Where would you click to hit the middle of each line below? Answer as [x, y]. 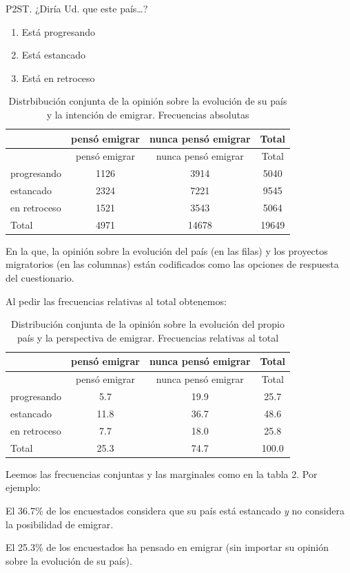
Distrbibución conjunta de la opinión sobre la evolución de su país [148, 101]
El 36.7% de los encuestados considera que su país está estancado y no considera [175, 510]
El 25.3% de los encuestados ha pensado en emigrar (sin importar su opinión [167, 547]
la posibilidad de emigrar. [60, 524]
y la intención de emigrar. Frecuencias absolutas [148, 114]
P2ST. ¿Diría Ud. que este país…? [77, 8]
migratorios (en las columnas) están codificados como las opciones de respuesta [172, 264]
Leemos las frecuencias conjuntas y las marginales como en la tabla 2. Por [162, 473]
